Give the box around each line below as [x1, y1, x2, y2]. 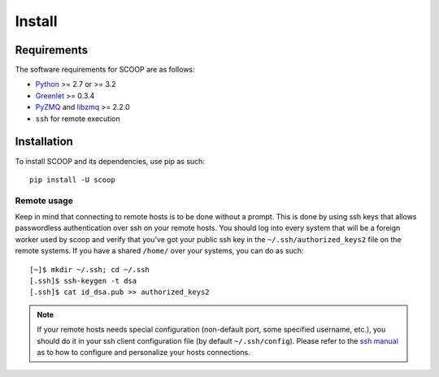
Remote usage [15, 195, 73, 206]
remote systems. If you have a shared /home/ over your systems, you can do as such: [15, 246, 304, 256]
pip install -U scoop [29, 175, 115, 184]
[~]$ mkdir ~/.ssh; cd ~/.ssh [29, 265, 150, 274]
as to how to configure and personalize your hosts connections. [37, 347, 251, 357]
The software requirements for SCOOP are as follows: [15, 65, 195, 75]
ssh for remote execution [35, 114, 121, 123]
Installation [15, 135, 73, 149]
